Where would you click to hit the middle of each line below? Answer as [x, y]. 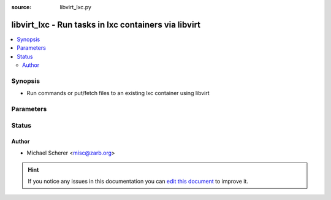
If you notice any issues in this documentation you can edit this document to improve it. [138, 181]
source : [21, 7]
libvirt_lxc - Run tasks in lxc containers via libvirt [106, 25]
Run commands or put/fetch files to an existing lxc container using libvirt [118, 93]
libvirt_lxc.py [76, 7]
